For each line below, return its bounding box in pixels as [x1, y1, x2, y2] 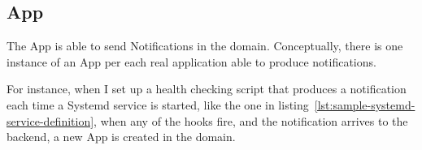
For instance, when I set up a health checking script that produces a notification [7, 80, 407, 97]
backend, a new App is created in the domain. [7, 128, 236, 145]
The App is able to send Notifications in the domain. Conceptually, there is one [7, 37, 403, 54]
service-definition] [7, 112, 94, 129]
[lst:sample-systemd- [314, 96, 415, 113]
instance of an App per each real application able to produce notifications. [7, 53, 376, 70]
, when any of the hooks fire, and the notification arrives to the [94, 112, 408, 129]
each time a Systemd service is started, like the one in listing [7, 96, 309, 113]
